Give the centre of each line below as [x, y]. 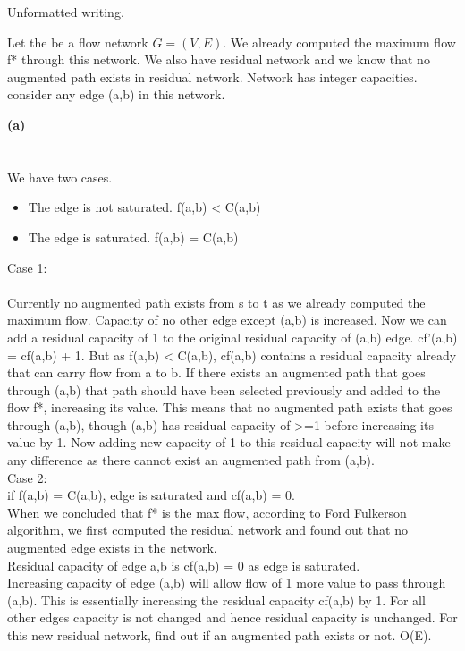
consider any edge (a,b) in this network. [116, 94]
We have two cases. [60, 177]
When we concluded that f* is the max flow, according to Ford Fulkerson [207, 512]
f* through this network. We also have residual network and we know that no [219, 59]
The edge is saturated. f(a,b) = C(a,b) [133, 237]
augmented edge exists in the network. [112, 548]
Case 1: [27, 267]
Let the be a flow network [78, 42]
